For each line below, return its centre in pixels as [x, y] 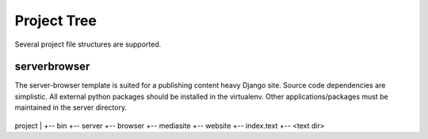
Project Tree [55, 21]
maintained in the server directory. [71, 107]
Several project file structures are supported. [88, 44]
